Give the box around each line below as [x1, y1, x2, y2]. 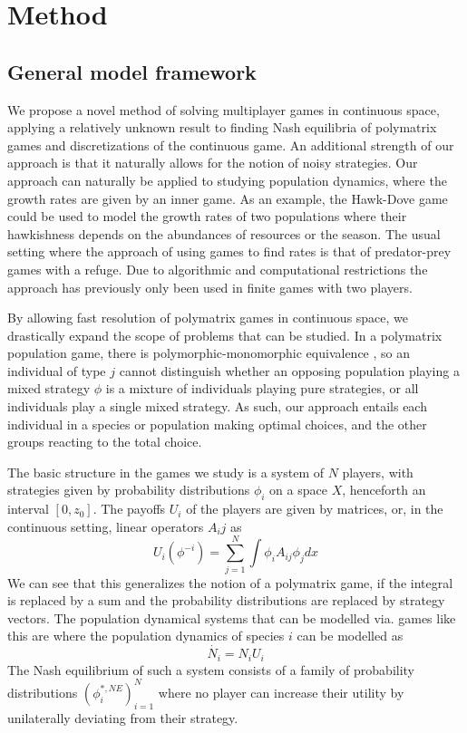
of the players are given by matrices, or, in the [186, 499, 443, 518]
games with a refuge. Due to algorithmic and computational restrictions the [7, 259, 428, 278]
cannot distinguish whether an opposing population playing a [119, 361, 460, 380]
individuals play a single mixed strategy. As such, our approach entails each [7, 397, 427, 416]
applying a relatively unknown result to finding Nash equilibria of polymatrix [7, 118, 437, 137]
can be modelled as [297, 626, 404, 645]
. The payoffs [92, 499, 166, 518]
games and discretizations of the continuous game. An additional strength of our [7, 135, 454, 154]
